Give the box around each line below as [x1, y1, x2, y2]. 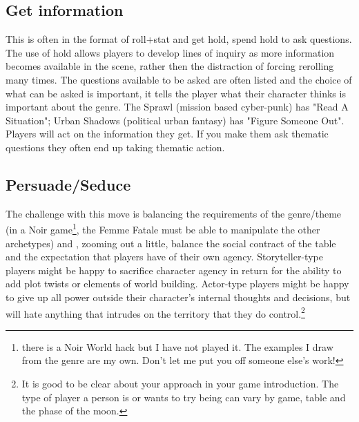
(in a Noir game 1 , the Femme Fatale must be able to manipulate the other [6, 220, 320, 236]
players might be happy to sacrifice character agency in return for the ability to [6, 262, 342, 277]
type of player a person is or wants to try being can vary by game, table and [21, 390, 346, 404]
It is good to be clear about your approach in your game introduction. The [21, 376, 339, 390]
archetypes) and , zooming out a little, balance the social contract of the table [6, 236, 336, 250]
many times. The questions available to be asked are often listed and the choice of [6, 72, 352, 86]
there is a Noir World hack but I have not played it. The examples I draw [21, 339, 333, 354]
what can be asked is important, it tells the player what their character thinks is [6, 86, 346, 100]
